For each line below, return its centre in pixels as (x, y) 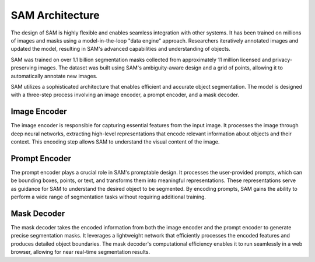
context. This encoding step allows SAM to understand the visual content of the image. (115, 142)
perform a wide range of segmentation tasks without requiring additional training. (108, 197)
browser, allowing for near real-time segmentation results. (80, 252)
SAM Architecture (55, 15)
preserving (24, 68)
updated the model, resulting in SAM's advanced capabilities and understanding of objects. (120, 49)
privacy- (282, 60)
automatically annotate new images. (54, 76)
